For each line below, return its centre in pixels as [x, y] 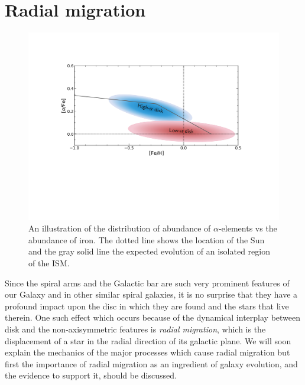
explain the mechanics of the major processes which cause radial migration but [147, 352]
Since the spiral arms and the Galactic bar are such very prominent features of [147, 283]
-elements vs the [248, 228]
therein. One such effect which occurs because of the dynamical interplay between [153, 317]
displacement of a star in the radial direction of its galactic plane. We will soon [148, 340]
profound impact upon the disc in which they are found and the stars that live [147, 306]
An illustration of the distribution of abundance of [120, 228]
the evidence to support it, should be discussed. [91, 375]
